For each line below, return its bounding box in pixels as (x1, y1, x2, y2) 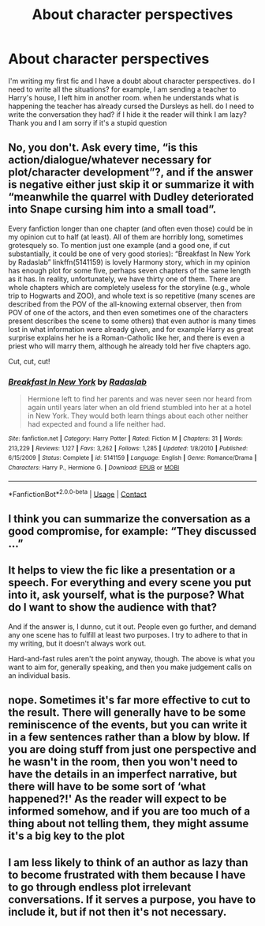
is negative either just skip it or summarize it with (8, 178, 255, 191)
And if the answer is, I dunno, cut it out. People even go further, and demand (8, 622, 257, 631)
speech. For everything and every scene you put (8, 576, 252, 589)
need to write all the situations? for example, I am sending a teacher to (8, 85, 237, 94)
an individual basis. (8, 670, 71, 680)
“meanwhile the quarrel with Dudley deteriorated (8, 190, 254, 204)
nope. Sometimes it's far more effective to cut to (8, 693, 251, 706)
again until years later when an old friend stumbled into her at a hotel (27, 403, 252, 412)
